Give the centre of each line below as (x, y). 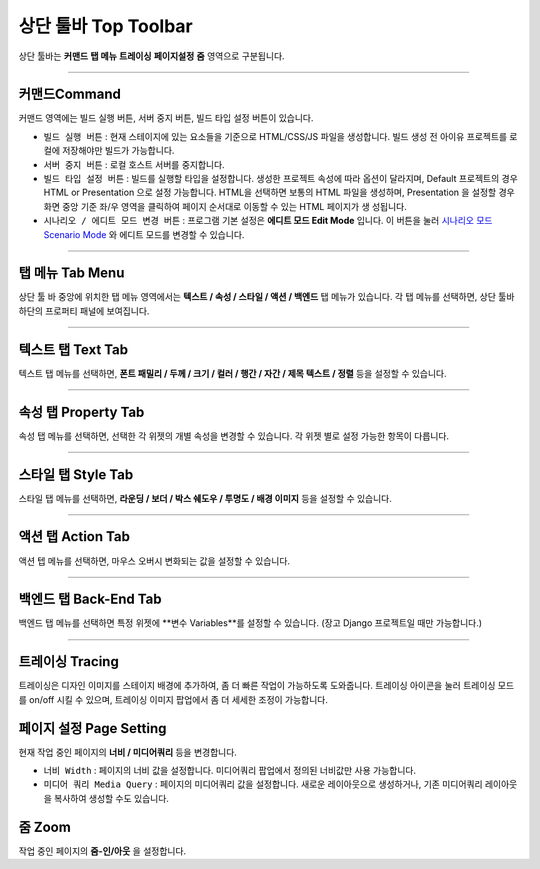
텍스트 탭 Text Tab (73, 349)
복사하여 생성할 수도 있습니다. (111, 798)
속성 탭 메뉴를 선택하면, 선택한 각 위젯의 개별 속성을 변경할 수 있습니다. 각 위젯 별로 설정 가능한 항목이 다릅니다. (234, 436)
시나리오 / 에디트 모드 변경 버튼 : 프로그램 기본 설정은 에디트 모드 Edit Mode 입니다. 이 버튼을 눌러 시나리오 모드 (268, 221)
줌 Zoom (45, 826)
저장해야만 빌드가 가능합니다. (118, 151)
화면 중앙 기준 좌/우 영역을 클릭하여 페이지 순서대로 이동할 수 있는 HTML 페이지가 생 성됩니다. (225, 206)
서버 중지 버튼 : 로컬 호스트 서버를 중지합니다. (134, 164)
